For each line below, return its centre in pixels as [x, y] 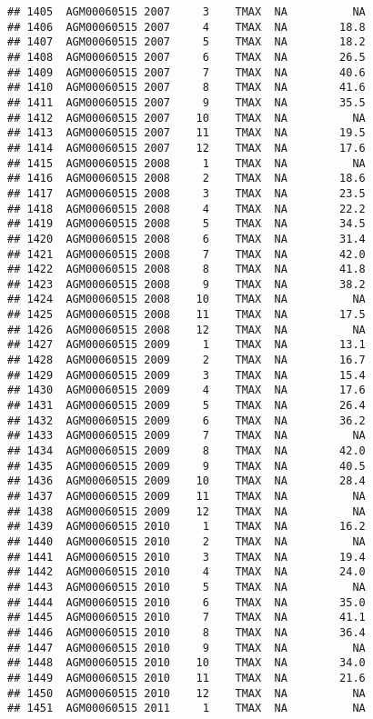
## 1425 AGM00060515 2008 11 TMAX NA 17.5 [186, 315]
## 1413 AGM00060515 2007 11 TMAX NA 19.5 [186, 133]
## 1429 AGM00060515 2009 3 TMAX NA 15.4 [186, 375]
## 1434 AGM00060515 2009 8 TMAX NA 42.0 [186, 451]
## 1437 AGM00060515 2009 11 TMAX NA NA [186, 496]
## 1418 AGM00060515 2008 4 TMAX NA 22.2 [186, 209]
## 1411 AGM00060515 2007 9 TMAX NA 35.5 [186, 102]
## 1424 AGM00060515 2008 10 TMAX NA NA [186, 300]
